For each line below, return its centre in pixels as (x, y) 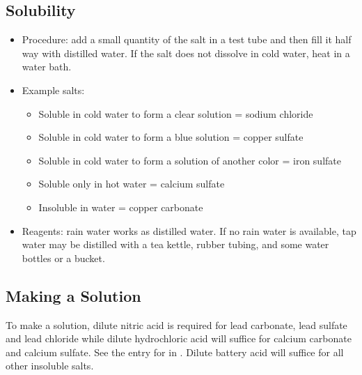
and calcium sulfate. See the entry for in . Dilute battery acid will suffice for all (175, 352)
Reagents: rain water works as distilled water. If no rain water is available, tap (189, 230)
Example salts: (53, 90)
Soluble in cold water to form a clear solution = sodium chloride (176, 113)
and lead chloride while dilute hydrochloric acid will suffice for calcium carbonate (179, 338)
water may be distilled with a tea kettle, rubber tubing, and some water (175, 244)
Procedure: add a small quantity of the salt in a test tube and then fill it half (187, 39)
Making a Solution (73, 295)
